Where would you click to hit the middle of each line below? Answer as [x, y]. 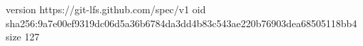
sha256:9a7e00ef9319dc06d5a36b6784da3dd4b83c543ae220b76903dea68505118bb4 [181, 23]
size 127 [23, 37]
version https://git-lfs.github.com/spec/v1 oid [106, 9]
